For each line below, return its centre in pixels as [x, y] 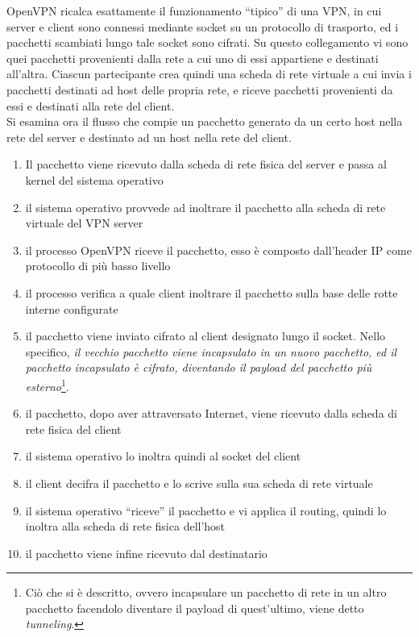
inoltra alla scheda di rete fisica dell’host [125, 526]
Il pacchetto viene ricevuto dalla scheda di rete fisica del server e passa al [206, 164]
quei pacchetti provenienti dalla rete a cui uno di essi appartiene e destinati [193, 58]
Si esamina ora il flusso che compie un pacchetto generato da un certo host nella [205, 121]
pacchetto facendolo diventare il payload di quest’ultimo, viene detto [195, 608]
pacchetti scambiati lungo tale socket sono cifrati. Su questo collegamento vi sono [207, 42]
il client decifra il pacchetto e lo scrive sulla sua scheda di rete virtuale [199, 483]
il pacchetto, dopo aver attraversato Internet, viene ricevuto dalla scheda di [211, 413]
